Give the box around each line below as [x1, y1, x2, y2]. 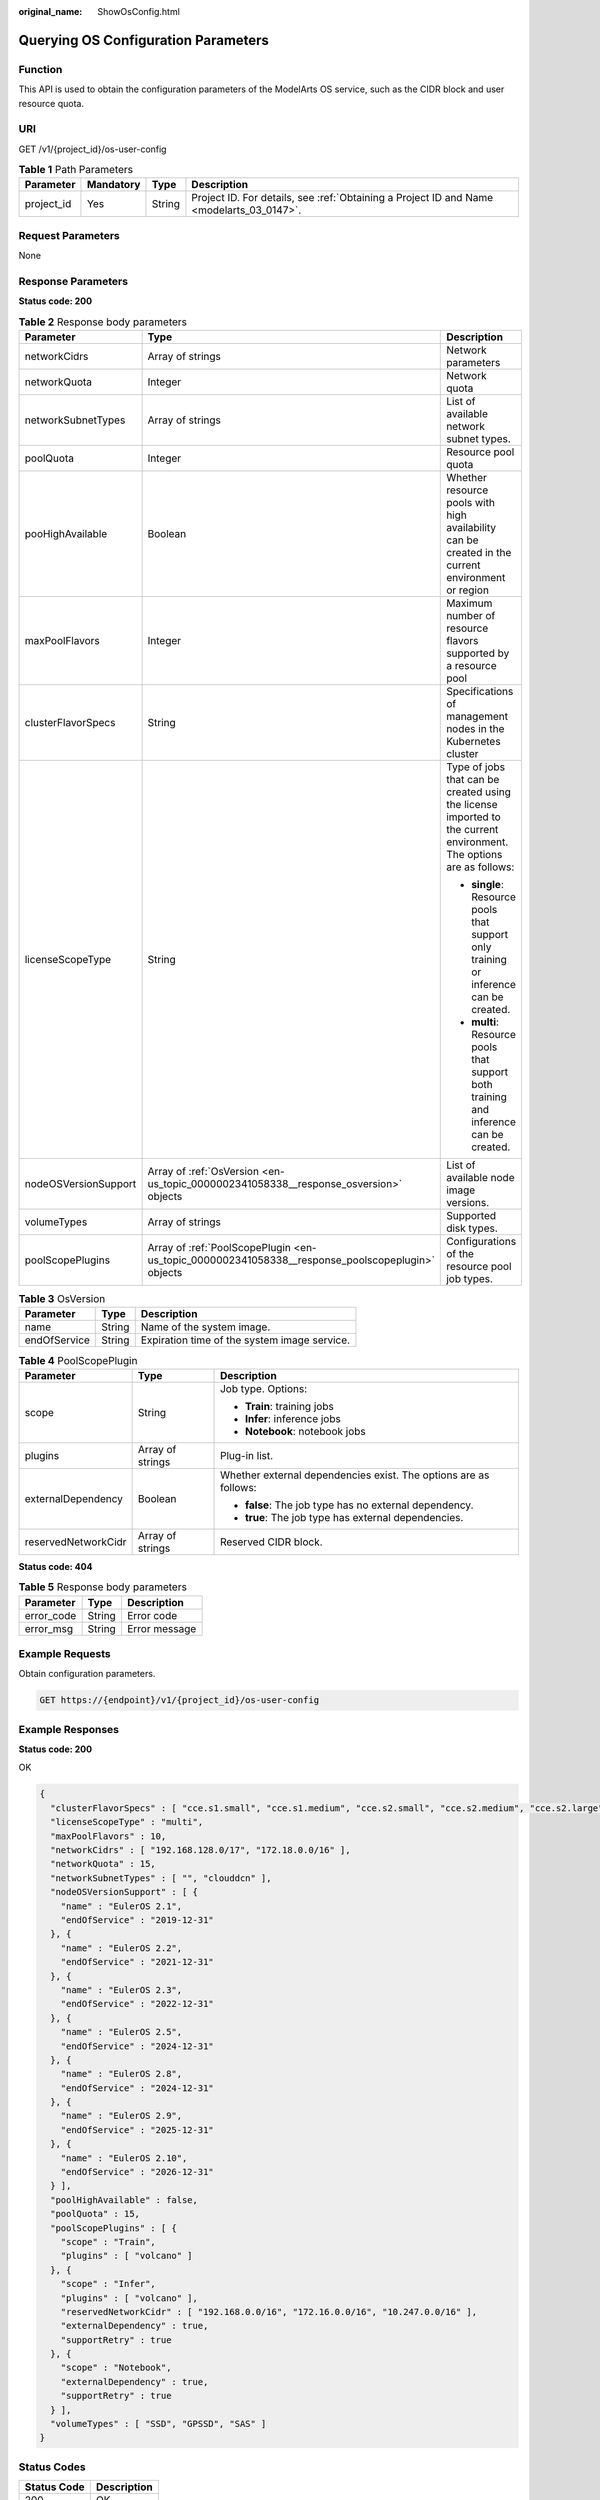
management [446, 710, 509, 724]
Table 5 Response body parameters [18, 1580, 187, 1594]
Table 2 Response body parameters [18, 315, 187, 329]
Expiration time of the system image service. [140, 1333, 350, 1347]
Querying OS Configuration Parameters [18, 31, 270, 49]
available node [446, 1171, 515, 1185]
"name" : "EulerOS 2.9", [60, 2110, 183, 2122]
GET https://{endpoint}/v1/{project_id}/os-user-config [39, 1695, 320, 1706]
